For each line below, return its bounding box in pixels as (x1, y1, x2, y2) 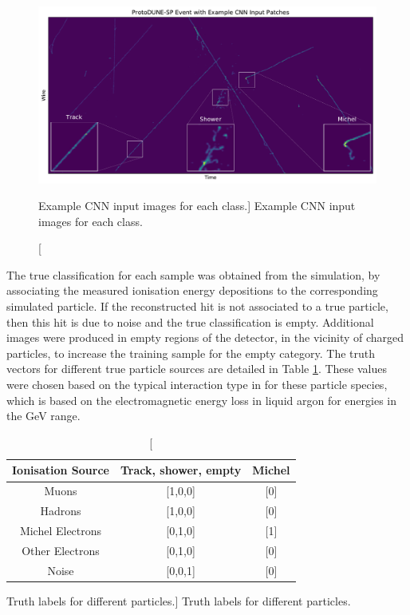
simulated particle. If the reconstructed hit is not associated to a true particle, (6, 298, 388, 315)
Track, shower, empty (120, 462, 242, 478)
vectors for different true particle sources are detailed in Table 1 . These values (6, 360, 387, 377)
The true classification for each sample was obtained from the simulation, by (6, 266, 380, 283)
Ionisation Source (12, 462, 109, 478)
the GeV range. (6, 407, 81, 424)
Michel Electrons (19, 522, 102, 538)
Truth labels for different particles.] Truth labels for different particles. (6, 592, 351, 609)
